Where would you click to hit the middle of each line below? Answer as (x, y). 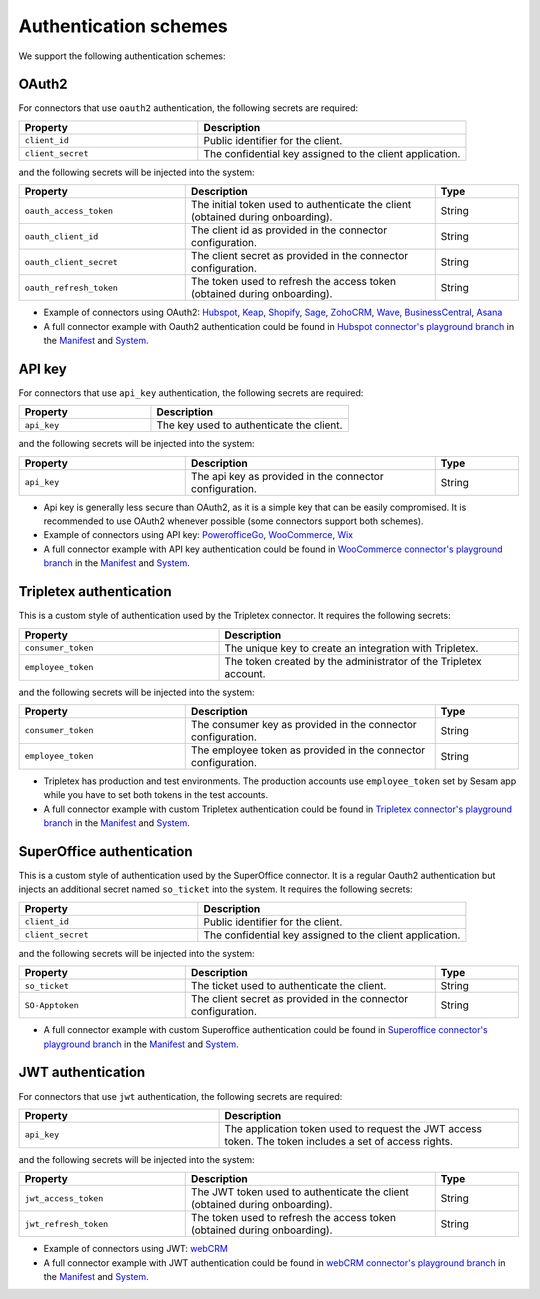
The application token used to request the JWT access (353, 1128)
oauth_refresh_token (71, 287)
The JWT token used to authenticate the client (299, 1192)
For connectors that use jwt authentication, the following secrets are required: (180, 1096)
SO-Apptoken (51, 1005)
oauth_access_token (69, 210)
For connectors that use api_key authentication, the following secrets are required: (191, 392)
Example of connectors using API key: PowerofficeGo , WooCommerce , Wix (198, 535)
